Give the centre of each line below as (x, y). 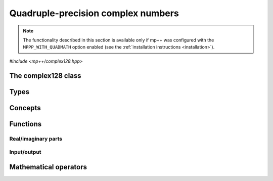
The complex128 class (45, 76)
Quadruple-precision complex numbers (94, 13)
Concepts (25, 108)
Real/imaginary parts (36, 139)
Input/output (25, 152)
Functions (26, 124)
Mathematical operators (48, 167)
